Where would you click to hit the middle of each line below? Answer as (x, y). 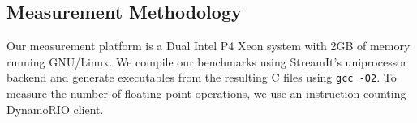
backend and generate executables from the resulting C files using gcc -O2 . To (202, 77)
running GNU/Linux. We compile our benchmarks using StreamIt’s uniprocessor (207, 61)
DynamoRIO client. (55, 109)
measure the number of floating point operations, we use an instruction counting (206, 93)
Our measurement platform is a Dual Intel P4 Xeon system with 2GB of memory (208, 46)
